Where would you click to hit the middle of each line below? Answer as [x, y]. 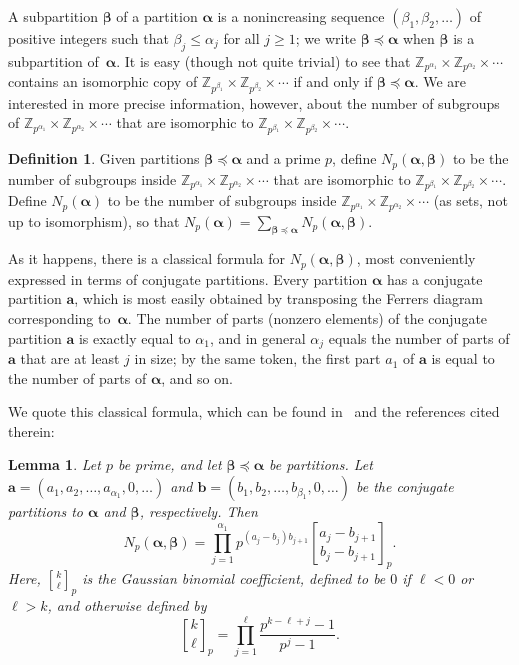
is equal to [463, 358]
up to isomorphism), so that [94, 220]
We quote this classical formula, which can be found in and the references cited [254, 411]
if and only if [333, 81]
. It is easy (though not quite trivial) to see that [263, 60]
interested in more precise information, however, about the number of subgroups [254, 102]
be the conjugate [404, 486]
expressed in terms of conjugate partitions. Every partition [188, 278]
